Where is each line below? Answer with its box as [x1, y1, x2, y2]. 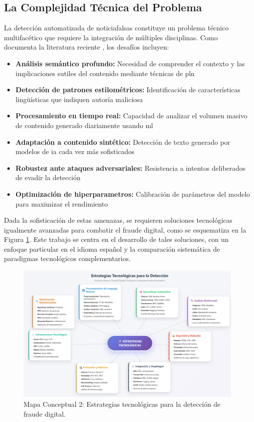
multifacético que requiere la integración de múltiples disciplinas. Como [4, 32, 218, 42]
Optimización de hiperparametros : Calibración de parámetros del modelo [15, 188, 250, 199]
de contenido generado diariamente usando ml [15, 120, 153, 130]
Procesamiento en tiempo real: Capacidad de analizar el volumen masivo [15, 110, 248, 121]
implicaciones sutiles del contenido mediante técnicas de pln [15, 68, 195, 78]
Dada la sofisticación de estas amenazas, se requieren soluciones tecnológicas [4, 215, 232, 225]
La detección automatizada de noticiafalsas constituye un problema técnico [4, 23, 229, 33]
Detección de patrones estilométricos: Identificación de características [15, 84, 241, 95]
